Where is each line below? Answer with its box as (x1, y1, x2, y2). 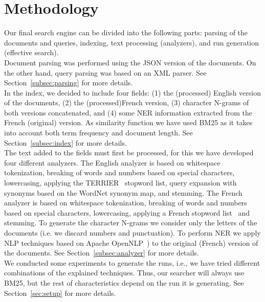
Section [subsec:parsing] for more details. (4, 77, 133, 88)
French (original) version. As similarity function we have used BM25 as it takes (4, 117, 253, 128)
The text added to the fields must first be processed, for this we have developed (4, 147, 254, 158)
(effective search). (4, 47, 59, 58)
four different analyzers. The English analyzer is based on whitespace (4, 157, 220, 168)
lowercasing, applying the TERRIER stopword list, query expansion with (4, 177, 237, 188)
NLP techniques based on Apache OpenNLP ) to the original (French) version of (4, 237, 258, 248)
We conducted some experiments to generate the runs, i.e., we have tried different (4, 257, 260, 268)
